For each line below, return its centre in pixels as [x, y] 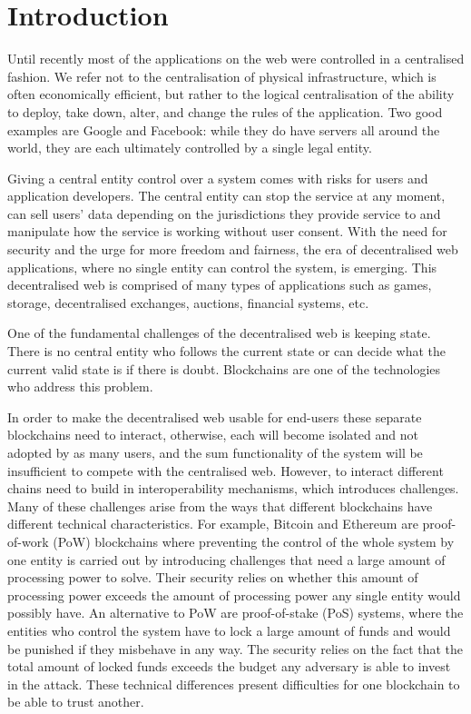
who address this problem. [80, 387]
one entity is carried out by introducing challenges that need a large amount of [226, 559]
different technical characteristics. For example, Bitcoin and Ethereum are [213, 524]
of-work [28, 541]
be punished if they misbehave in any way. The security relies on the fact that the [235, 648]
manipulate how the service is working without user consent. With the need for [227, 231]
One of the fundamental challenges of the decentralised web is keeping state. [219, 333]
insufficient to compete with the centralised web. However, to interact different [226, 470]
